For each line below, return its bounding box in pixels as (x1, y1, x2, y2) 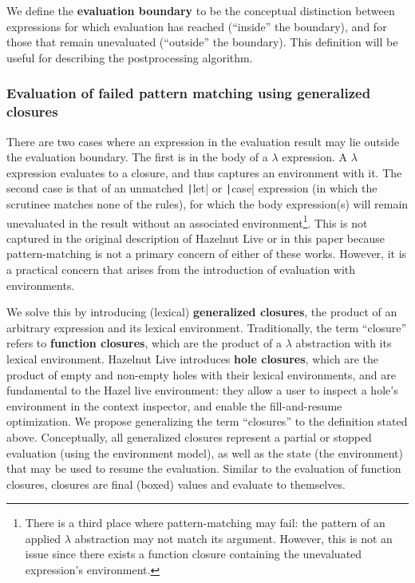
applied (25, 529, 61, 546)
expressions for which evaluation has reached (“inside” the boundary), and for (6, 18, 387, 34)
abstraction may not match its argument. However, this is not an (74, 529, 393, 546)
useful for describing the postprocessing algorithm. (6, 49, 253, 65)
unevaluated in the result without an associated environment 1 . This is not (6, 212, 368, 231)
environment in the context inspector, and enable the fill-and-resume (6, 397, 342, 414)
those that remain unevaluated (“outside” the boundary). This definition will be (6, 34, 398, 50)
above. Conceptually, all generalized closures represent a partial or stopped (6, 428, 372, 445)
